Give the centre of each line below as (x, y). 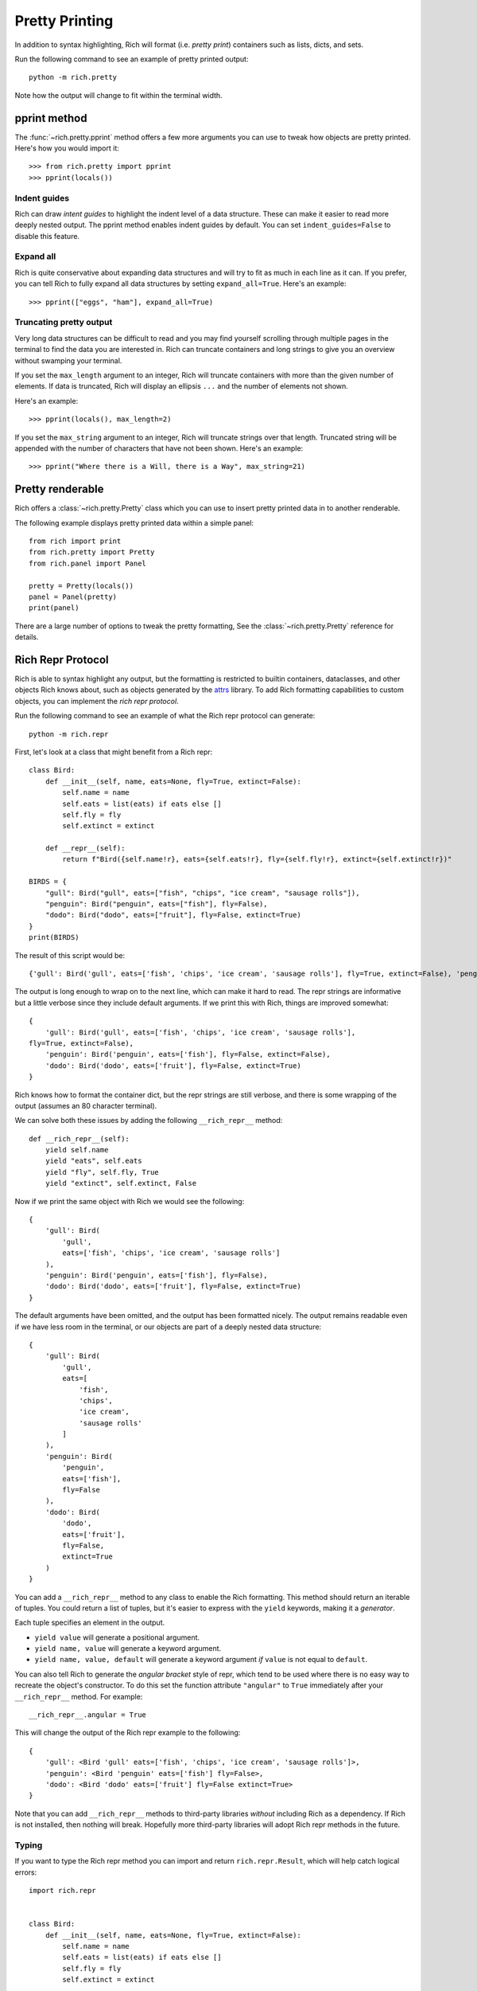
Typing (29, 1845)
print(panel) (54, 608)
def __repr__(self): (85, 849)
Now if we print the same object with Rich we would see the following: (130, 1201)
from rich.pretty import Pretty (92, 552)
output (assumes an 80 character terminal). (86, 1105)
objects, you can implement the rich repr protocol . (97, 701)
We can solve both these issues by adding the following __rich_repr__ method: (149, 1121)
